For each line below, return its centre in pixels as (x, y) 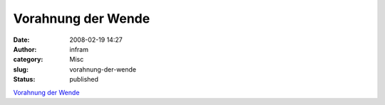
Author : (25, 49)
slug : (21, 69)
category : (28, 60)
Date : (21, 40)
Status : (24, 79)
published (84, 79)
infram (79, 49)
